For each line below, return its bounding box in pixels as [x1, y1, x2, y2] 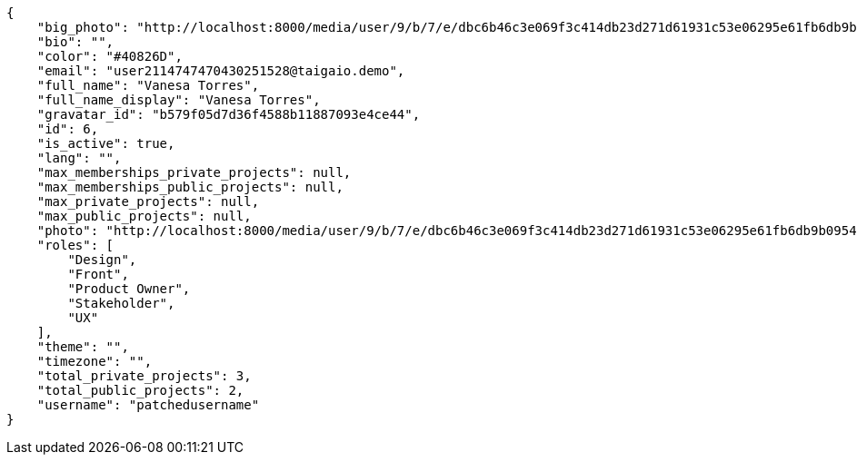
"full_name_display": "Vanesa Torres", [36, 93, 321, 107]
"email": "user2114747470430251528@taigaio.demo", [36, 64, 405, 78]
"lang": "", [36, 151, 122, 165]
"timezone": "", [36, 354, 153, 369]
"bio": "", [36, 34, 115, 49]
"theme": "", [36, 339, 129, 354]
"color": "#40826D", [36, 49, 183, 64]
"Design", [67, 252, 137, 267]
